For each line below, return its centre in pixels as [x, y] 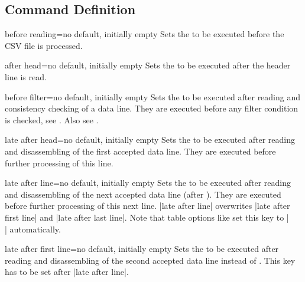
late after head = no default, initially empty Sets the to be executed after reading [150, 140]
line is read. [26, 76]
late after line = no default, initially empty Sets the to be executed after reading [148, 183]
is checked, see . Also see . [52, 119]
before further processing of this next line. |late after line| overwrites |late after [147, 206]
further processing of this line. [59, 163]
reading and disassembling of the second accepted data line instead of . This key [150, 260]
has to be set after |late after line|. [67, 272]
